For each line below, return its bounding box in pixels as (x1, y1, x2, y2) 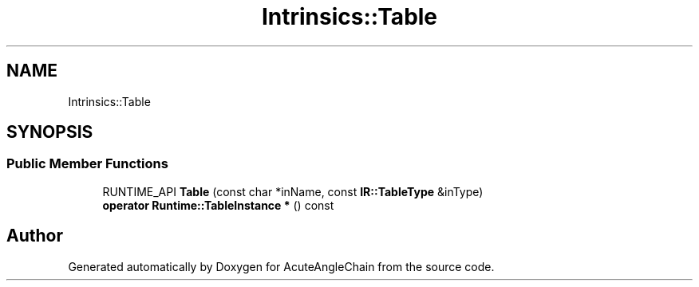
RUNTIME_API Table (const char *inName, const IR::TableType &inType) (102, 184, 484, 199)
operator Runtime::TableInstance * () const (102, 198, 334, 212)
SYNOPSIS (6, 122, 93, 143)
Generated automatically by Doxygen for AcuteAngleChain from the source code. (68, 259, 495, 273)
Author (6, 226, 63, 246)
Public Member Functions (6, 155, 168, 172)
